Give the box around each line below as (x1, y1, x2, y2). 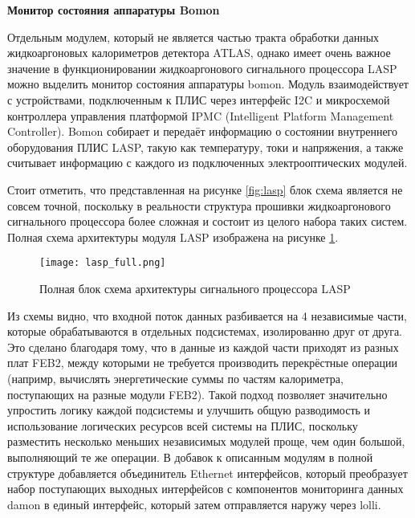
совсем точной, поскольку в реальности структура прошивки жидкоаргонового (7, 197, 391, 214)
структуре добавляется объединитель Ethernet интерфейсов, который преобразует (7, 464, 408, 481)
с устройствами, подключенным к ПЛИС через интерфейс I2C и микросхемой (7, 91, 390, 108)
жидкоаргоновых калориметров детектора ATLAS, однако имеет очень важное (7, 44, 391, 61)
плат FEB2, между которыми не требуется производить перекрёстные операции (7, 354, 397, 371)
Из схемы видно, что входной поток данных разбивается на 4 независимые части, (7, 307, 407, 324)
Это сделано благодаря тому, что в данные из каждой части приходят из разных (7, 338, 399, 355)
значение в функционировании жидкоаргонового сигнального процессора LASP (7, 59, 397, 76)
